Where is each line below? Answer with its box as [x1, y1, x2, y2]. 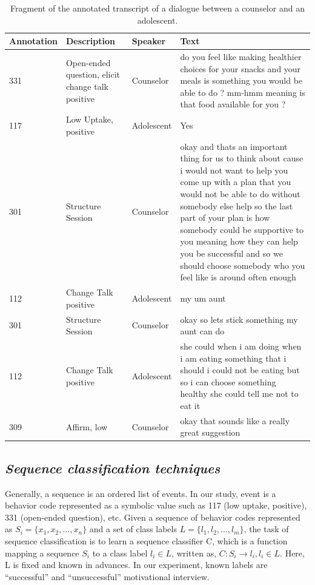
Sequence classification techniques [5, 458, 220, 477]
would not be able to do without [180, 188, 300, 200]
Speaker [131, 35, 166, 47]
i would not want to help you [180, 163, 288, 176]
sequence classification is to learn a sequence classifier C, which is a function [5, 535, 288, 547]
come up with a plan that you [180, 175, 291, 188]
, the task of [244, 522, 289, 535]
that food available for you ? [180, 98, 286, 110]
